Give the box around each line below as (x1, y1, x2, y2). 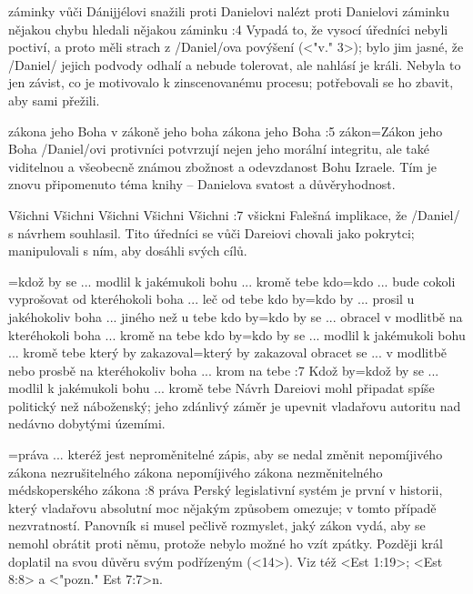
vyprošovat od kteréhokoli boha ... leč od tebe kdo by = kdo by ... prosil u (8, 289, 415, 308)
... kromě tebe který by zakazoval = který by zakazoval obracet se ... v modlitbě (8, 343, 448, 362)
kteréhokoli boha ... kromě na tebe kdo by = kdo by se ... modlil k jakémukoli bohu (8, 325, 466, 344)
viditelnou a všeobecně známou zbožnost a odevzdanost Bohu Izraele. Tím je (8, 156, 437, 176)
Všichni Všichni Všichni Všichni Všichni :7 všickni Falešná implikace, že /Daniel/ (8, 205, 460, 224)
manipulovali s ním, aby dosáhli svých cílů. (8, 241, 247, 260)
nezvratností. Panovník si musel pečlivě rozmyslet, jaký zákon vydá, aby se (8, 516, 426, 535)
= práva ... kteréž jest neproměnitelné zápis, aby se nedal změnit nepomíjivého (8, 445, 443, 464)
